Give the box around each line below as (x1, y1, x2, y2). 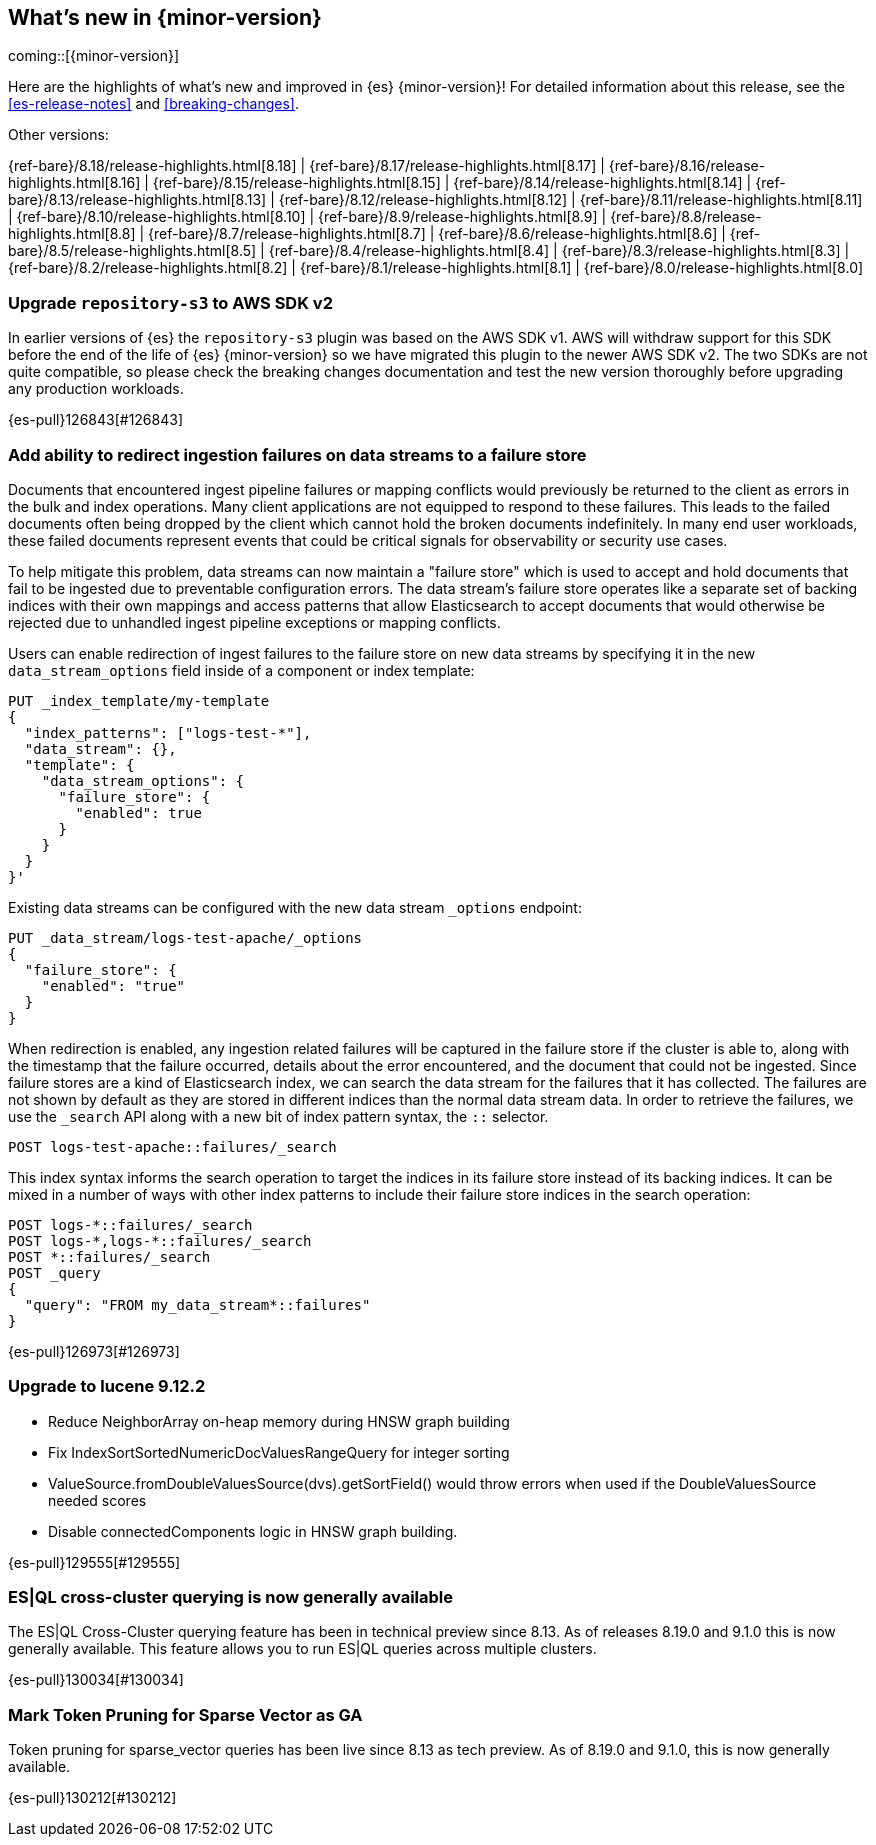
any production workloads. (8, 380, 184, 398)
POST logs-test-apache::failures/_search (8, 1138, 337, 1155)
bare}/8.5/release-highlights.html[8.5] (8, 242, 257, 260)
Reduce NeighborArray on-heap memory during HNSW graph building (48, 1412, 510, 1430)
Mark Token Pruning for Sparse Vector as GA (8, 1704, 363, 1725)
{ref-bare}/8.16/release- (608, 157, 766, 175)
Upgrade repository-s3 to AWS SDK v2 (8, 292, 333, 313)
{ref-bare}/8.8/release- (610, 208, 762, 226)
